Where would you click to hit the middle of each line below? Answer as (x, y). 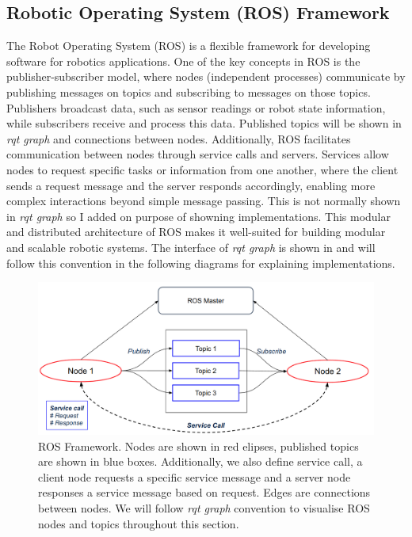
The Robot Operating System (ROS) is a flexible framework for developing (189, 46)
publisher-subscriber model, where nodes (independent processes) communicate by (206, 76)
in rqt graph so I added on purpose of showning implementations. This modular (198, 216)
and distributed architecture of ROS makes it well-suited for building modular (196, 232)
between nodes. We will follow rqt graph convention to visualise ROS (204, 508)
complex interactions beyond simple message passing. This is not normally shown (204, 201)
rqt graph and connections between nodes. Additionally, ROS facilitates (179, 138)
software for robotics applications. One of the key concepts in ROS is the (183, 61)
